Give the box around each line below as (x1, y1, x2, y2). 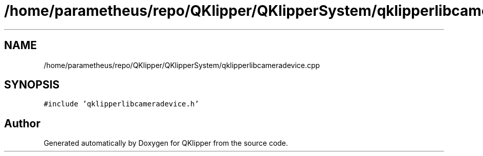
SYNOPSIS (4, 78, 60, 92)
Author (4, 117, 40, 130)
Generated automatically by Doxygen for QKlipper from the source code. (43, 139, 288, 148)
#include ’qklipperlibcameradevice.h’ (43, 100, 199, 108)
